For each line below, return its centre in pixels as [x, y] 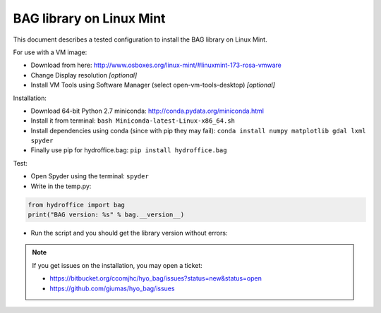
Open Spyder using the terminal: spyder [90, 176]
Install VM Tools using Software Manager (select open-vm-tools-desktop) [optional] [153, 85]
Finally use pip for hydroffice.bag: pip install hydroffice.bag [129, 150]
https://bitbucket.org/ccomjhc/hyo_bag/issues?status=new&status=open [156, 278]
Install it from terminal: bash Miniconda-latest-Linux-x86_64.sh [133, 121]
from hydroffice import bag [76, 205]
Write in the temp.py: [61, 186]
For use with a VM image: [50, 52]
